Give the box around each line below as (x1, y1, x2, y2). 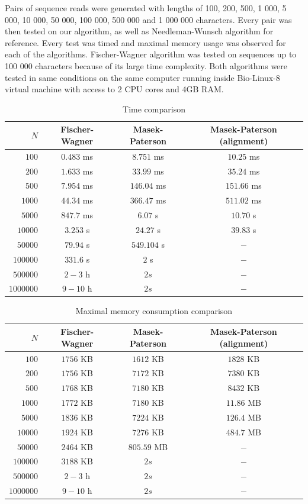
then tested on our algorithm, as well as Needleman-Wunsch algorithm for (5, 25, 274, 37)
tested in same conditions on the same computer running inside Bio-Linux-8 (5, 71, 280, 83)
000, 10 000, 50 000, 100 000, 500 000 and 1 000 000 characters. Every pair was (5, 13, 292, 25)
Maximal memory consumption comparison (75, 305, 233, 317)
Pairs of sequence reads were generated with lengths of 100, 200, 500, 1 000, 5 (5, 2, 287, 14)
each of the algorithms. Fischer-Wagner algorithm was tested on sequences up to (5, 48, 297, 60)
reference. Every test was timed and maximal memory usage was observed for (5, 36, 286, 49)
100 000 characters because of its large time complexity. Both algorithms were (5, 59, 288, 72)
